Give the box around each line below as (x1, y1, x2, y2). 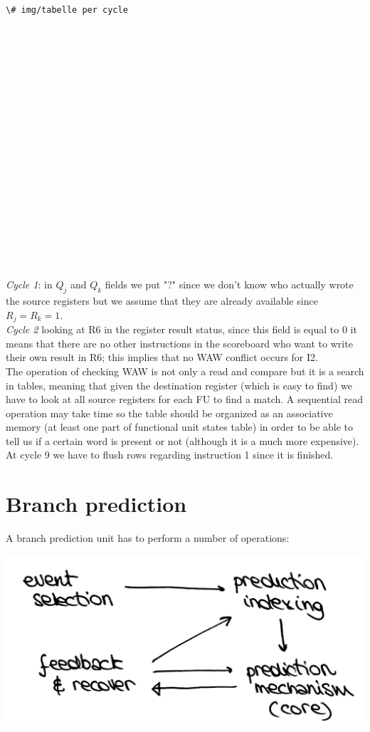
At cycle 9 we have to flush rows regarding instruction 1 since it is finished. (6, 447, 334, 462)
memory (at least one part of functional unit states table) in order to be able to (6, 419, 354, 434)
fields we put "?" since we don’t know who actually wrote (105, 277, 354, 292)
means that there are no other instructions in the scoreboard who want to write (6, 335, 353, 350)
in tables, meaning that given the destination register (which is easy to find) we (6, 377, 352, 392)
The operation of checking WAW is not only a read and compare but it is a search (6, 363, 364, 378)
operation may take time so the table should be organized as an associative (6, 405, 333, 420)
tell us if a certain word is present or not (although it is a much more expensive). (6, 433, 359, 448)
